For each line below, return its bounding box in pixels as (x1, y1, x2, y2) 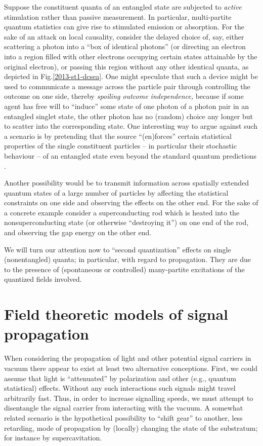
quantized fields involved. (4, 274, 82, 284)
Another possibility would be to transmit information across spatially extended (4, 177, 249, 188)
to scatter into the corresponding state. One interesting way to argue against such (4, 121, 258, 131)
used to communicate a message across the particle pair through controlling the (4, 81, 250, 91)
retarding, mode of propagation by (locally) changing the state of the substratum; (4, 422, 258, 433)
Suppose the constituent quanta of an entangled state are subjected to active (4, 2, 242, 12)
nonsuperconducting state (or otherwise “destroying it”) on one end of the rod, (4, 217, 249, 228)
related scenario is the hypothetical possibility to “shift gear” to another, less (4, 412, 243, 423)
